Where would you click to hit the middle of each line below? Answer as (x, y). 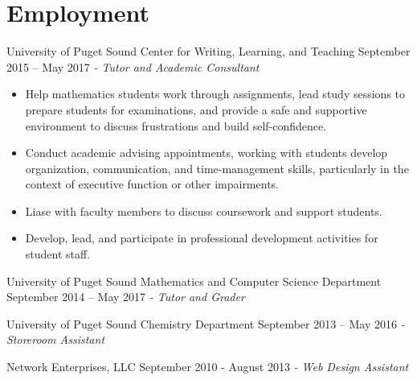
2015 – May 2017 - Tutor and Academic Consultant (133, 66)
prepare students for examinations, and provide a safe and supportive (196, 109)
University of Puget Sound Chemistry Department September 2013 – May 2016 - (206, 323)
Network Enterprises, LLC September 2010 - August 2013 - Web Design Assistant (208, 367)
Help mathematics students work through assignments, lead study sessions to (215, 94)
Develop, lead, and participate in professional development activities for (202, 238)
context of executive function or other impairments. (152, 184)
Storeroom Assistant (56, 339)
